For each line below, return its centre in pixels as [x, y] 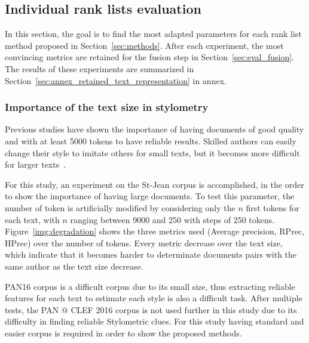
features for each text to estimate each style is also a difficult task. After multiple [154, 298]
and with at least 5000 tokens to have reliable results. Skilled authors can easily [151, 140]
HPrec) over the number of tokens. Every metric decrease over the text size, [144, 242]
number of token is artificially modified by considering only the [120, 207]
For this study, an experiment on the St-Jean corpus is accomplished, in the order [154, 184]
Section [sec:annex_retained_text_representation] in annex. [116, 80]
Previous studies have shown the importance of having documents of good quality [154, 129]
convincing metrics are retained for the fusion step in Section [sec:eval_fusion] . [149, 57]
